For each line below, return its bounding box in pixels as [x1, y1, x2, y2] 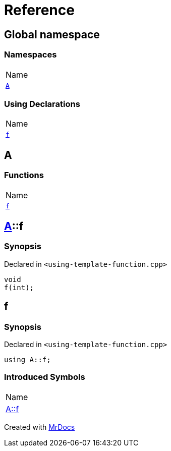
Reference [4, 2, 75, 19]
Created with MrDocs [4, 422, 75, 431]
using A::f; [4, 355, 51, 364]
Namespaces [4, 49, 57, 60]
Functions [4, 170, 44, 181]
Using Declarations [4, 98, 80, 109]
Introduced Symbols [4, 372, 85, 382]
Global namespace [4, 28, 100, 41]
